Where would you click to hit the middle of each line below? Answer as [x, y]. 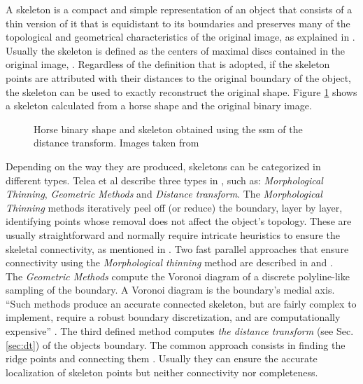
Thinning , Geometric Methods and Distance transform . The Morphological [164, 194]
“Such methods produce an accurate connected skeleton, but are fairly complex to [181, 303]
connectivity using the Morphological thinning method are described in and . [169, 262]
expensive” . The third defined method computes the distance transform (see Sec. [180, 331]
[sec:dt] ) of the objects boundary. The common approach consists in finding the [176, 344]
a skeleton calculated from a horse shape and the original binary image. [159, 105]
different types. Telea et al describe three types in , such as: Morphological [164, 180]
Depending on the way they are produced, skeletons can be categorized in [163, 166]
